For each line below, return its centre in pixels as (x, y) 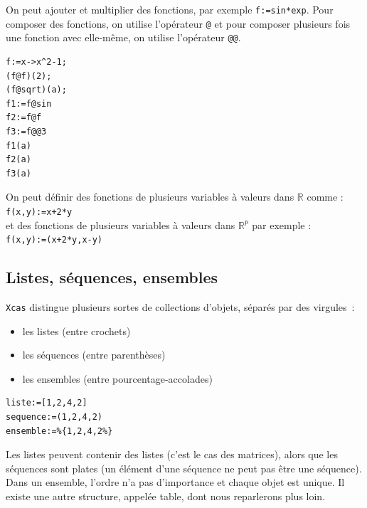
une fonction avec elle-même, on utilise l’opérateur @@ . (123, 37)
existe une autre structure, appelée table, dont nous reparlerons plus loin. (166, 496)
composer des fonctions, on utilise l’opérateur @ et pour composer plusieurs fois (178, 23)
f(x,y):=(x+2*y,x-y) (54, 240)
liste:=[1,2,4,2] (47, 403)
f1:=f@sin (29, 104)
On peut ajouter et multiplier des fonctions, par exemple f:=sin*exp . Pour (170, 9)
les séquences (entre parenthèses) (94, 355)
